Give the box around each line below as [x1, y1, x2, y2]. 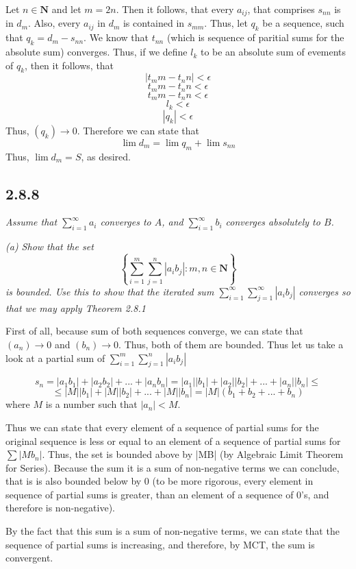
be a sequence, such [262, 16, 344, 30]
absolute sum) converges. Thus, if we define [5, 45, 188, 59]
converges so [298, 284, 351, 298]
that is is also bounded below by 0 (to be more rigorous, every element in [5, 474, 314, 488]
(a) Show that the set [5, 239, 94, 254]
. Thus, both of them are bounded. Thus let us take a [118, 337, 344, 351]
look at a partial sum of [5, 350, 105, 365]
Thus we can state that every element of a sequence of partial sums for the [5, 420, 319, 434]
